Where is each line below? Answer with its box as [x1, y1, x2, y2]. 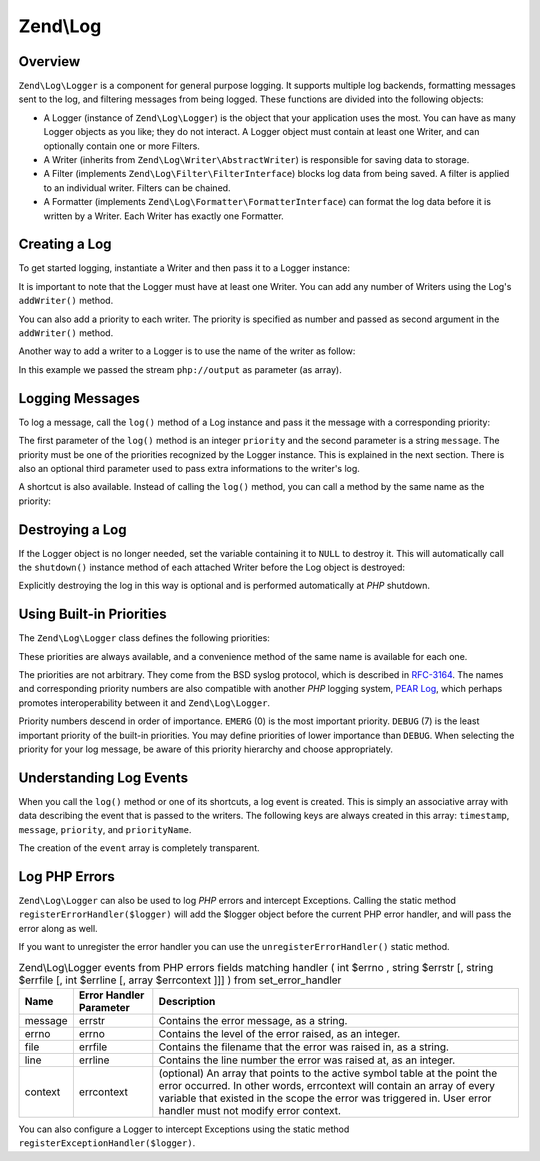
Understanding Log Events [18, 769, 189, 786]
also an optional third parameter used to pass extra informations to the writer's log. [18, 462, 360, 474]
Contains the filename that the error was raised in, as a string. [158, 1040, 450, 1054]
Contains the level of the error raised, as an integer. [158, 1026, 401, 1040]
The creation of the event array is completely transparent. [18, 842, 260, 854]
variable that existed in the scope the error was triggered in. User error [158, 1091, 492, 1105]
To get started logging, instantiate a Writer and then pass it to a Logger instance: [18, 262, 350, 274]
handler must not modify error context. [158, 1103, 342, 1117]
